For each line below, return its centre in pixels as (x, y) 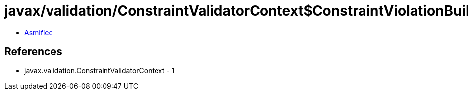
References (33, 52)
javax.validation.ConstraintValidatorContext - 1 (100, 70)
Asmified (39, 32)
